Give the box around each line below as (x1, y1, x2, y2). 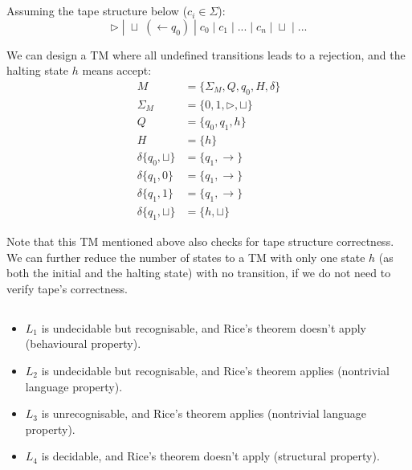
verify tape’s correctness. (6, 280, 128, 296)
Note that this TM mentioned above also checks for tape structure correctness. (6, 233, 394, 249)
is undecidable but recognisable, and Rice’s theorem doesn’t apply (41, 319, 366, 336)
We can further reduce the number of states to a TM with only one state (6, 248, 365, 265)
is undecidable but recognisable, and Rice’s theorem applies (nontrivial (41, 362, 390, 378)
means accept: (82, 62, 152, 79)
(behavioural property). (25, 335, 141, 352)
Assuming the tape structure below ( (6, 2, 188, 19)
